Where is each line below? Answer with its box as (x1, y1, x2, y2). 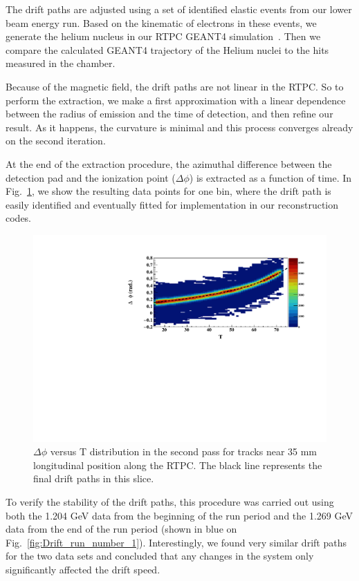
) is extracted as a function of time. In (189, 170, 352, 184)
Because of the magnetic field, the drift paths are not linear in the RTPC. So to (6, 79, 344, 93)
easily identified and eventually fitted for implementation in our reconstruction (6, 197, 339, 211)
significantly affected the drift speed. (6, 562, 160, 576)
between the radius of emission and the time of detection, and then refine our (6, 106, 333, 121)
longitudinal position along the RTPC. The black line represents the (33, 457, 322, 472)
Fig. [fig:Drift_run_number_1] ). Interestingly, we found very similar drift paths (6, 535, 347, 549)
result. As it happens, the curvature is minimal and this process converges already (6, 120, 353, 134)
